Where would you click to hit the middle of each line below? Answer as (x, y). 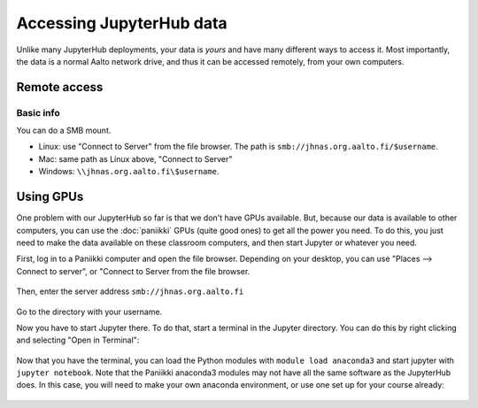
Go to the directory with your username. (89, 312)
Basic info (39, 112)
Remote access (60, 87)
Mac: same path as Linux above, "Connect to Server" (135, 158)
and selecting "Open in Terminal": (78, 340)
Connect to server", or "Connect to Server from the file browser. (133, 271)
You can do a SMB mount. (64, 131)
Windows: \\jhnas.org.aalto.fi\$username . (129, 172)
